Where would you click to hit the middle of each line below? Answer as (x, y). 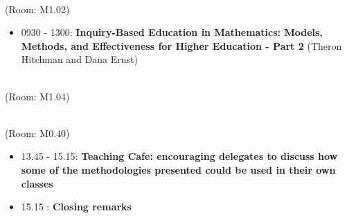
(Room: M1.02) (37, 9)
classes (37, 183)
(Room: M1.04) (37, 96)
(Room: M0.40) (37, 133)
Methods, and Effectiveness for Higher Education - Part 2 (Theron (181, 45)
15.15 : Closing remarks (76, 207)
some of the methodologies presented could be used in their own (178, 169)
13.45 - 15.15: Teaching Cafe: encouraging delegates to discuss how (179, 156)
